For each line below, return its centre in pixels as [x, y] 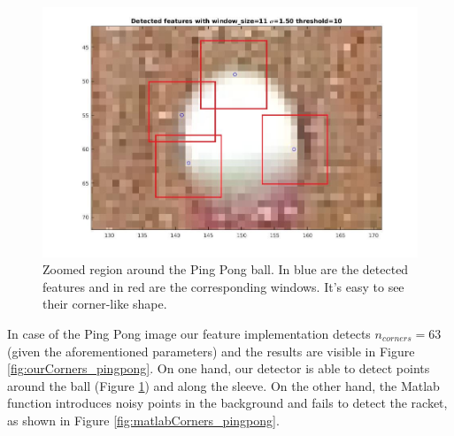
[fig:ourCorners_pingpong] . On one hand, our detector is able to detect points [219, 368]
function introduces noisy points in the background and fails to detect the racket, [227, 403]
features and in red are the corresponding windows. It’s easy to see [223, 286]
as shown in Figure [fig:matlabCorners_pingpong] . [143, 420]
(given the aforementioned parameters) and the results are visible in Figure [211, 351]
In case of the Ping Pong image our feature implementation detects [189, 334]
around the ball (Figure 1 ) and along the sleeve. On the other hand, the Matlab [223, 385]
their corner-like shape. [105, 304]
